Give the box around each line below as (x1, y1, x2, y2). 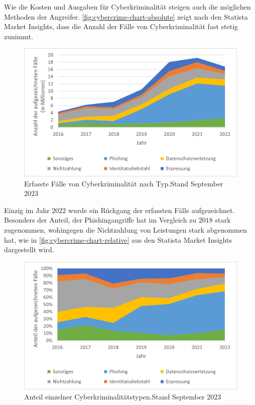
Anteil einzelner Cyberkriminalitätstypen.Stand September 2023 (24, 391, 221, 401)
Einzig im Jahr (4, 205, 50, 215)
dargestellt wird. (4, 244, 54, 255)
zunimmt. (4, 31, 33, 41)
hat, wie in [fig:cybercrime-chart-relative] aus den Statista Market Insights (4, 234, 232, 245)
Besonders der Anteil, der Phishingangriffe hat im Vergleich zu (4, 215, 197, 225)
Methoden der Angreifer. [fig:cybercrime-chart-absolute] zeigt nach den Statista (4, 11, 248, 22)
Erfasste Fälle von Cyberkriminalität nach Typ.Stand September (24, 178, 223, 188)
